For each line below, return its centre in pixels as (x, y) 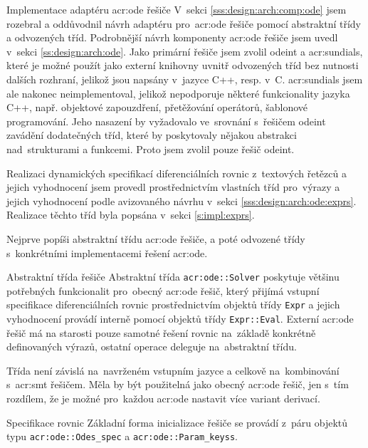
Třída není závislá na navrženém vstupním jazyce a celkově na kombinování (173, 370)
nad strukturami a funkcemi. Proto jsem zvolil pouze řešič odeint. (151, 149)
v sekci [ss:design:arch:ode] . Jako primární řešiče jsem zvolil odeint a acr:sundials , (185, 51)
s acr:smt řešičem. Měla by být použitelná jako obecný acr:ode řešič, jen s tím (178, 384)
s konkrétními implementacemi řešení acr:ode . (107, 252)
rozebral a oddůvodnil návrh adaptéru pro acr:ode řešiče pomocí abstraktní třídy (184, 23)
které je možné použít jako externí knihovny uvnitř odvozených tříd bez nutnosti (183, 65)
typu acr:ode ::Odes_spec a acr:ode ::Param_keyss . (122, 436)
